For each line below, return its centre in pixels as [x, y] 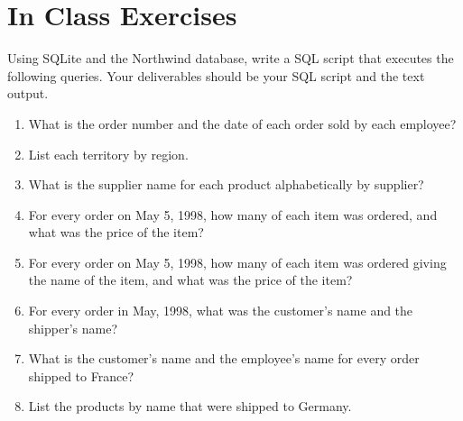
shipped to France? [81, 375]
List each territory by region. [108, 154]
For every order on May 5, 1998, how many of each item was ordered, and [233, 214]
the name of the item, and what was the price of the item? [190, 280]
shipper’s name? [73, 328]
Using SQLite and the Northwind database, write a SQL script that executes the [231, 58]
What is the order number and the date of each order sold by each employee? [242, 123]
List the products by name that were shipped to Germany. [190, 406]
